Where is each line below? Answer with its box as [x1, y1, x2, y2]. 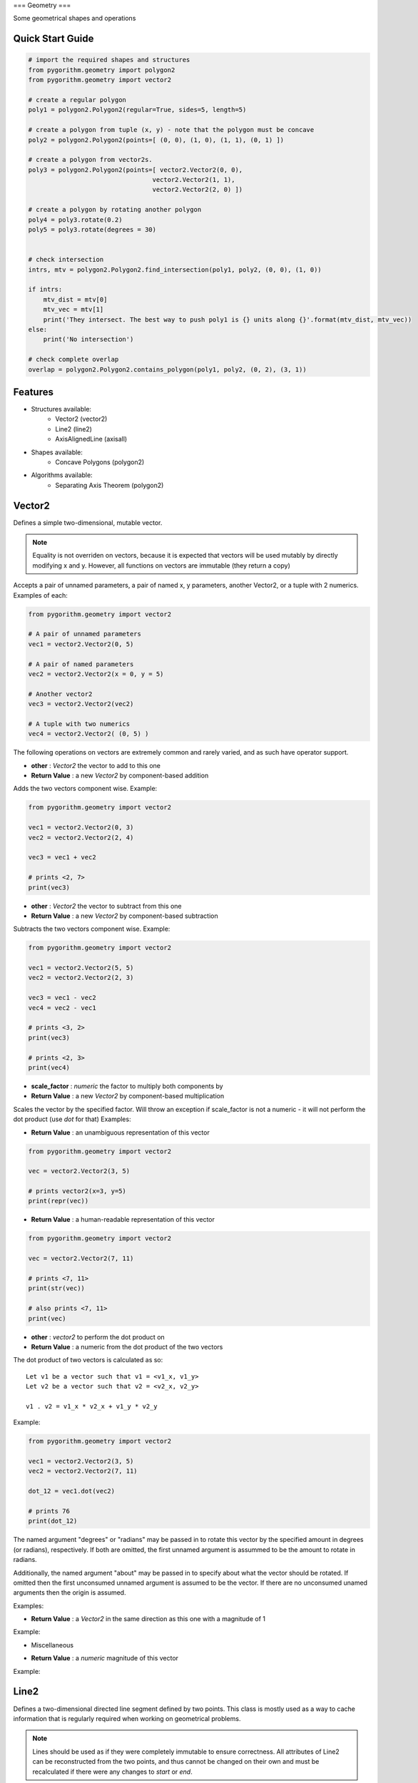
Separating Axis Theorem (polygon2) [55, 481, 164, 489]
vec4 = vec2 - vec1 [28, 1003, 96, 1012]
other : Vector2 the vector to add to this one [31, 761, 160, 770]
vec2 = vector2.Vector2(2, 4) [28, 833, 134, 842]
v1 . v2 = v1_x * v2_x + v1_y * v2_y [26, 1402, 158, 1410]
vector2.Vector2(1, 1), [152, 175, 235, 184]
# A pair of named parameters [28, 660, 134, 668]
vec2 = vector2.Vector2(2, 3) [28, 974, 134, 982]
